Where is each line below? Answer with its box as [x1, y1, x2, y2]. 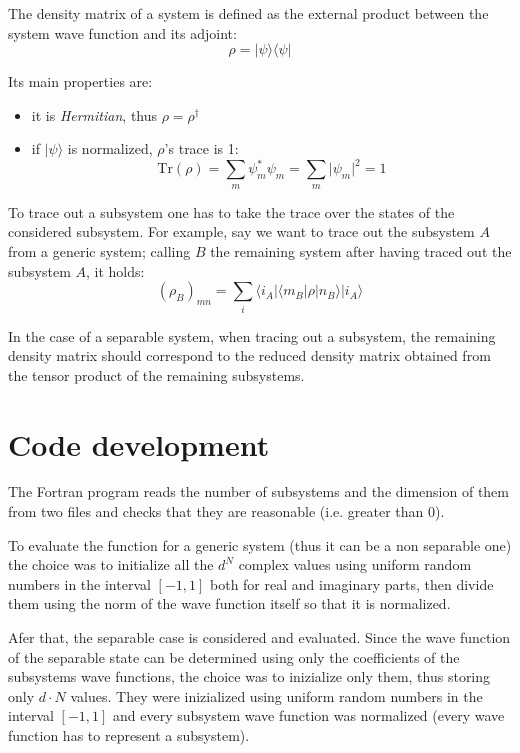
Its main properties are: [8, 71, 153, 92]
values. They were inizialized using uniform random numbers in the [70, 685, 483, 706]
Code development [8, 423, 270, 464]
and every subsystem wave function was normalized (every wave [113, 705, 505, 726]
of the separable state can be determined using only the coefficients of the [8, 646, 460, 667]
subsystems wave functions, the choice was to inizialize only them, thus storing [8, 666, 491, 687]
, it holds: [86, 260, 145, 281]
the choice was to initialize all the [8, 554, 214, 575]
